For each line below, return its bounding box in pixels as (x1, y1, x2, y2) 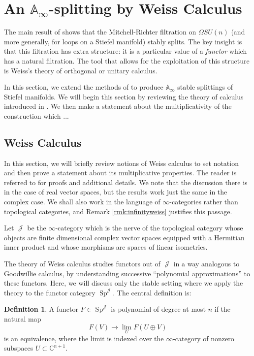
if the (214, 304, 231, 314)
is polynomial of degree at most (111, 304, 206, 314)
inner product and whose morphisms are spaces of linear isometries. (4, 242, 208, 252)
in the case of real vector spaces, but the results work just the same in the (4, 187, 227, 197)
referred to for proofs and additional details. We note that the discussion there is (4, 177, 248, 187)
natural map (4, 313, 41, 324)
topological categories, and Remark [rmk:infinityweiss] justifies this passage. (4, 206, 232, 216)
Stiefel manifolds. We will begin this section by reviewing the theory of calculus (4, 91, 244, 101)
